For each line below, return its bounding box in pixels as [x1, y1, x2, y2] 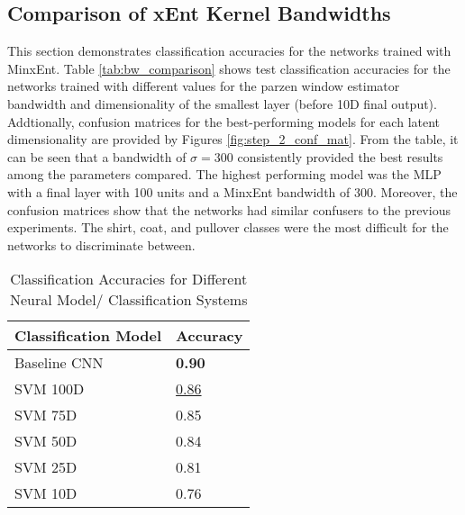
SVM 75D [14, 404, 77, 426]
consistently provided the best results [237, 147, 443, 166]
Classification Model [14, 325, 162, 347]
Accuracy [176, 325, 243, 347]
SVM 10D [14, 483, 77, 504]
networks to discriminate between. [7, 235, 196, 254]
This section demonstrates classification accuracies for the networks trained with [7, 41, 451, 60]
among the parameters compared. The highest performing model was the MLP [7, 165, 442, 184]
